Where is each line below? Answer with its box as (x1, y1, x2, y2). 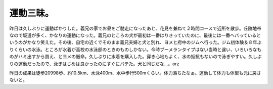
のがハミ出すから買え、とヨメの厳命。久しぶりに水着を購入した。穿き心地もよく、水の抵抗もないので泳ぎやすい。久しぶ (9, 54, 262, 60)
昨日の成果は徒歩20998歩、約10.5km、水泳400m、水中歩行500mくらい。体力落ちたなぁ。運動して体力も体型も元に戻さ (9, 70, 261, 76)
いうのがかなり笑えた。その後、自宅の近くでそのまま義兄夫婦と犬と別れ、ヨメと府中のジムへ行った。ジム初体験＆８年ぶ (9, 39, 262, 46)
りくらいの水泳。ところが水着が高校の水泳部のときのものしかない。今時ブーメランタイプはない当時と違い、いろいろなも (9, 46, 262, 53)
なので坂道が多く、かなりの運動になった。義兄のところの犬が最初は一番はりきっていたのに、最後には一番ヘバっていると (9, 32, 261, 38)
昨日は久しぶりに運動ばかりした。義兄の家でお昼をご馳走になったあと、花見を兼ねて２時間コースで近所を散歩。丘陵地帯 (9, 25, 262, 31)
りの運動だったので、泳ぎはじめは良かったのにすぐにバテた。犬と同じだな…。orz (9, 61, 179, 67)
